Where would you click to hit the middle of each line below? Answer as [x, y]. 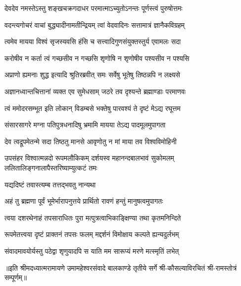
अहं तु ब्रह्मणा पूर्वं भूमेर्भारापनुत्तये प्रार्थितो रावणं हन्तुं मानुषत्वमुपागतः [84, 201]
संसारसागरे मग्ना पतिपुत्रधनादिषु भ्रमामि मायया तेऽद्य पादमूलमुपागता [85, 125]
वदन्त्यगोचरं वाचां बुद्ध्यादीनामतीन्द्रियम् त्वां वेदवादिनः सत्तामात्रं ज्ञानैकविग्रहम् [95, 25]
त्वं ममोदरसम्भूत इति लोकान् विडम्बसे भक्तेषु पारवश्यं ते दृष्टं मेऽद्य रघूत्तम [93, 108]
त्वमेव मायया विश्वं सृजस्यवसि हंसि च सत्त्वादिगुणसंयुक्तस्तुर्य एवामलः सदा [93, 41]
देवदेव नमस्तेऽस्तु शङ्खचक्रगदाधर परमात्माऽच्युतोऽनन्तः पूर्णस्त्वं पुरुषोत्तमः [94, 8]
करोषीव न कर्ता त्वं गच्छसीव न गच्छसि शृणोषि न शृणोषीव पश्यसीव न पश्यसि [97, 58]
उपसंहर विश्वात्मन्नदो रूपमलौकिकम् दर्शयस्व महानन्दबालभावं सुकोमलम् [89, 158]
